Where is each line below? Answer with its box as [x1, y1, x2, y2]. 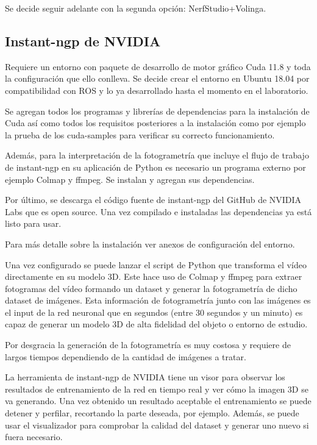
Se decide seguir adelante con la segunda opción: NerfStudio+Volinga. [5, 2, 266, 14]
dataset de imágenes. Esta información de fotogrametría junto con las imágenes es [5, 294, 311, 307]
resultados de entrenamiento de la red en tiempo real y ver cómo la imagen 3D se [5, 382, 308, 395]
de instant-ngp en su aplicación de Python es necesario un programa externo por [5, 160, 306, 173]
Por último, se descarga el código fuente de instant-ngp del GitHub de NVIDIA [5, 193, 302, 206]
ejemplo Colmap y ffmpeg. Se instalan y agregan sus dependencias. [5, 173, 255, 185]
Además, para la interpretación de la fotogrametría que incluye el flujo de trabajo [5, 149, 309, 162]
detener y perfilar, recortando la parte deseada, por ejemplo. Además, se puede [5, 407, 299, 419]
